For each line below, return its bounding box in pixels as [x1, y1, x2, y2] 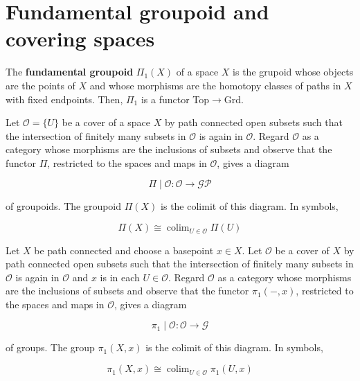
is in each [100, 269, 140, 284]
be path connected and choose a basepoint [34, 242, 214, 257]
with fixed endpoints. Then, [6, 91, 123, 106]
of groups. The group [6, 340, 95, 355]
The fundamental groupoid [6, 64, 134, 79]
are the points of [6, 78, 75, 92]
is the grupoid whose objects [233, 64, 354, 79]
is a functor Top [141, 91, 210, 106]
